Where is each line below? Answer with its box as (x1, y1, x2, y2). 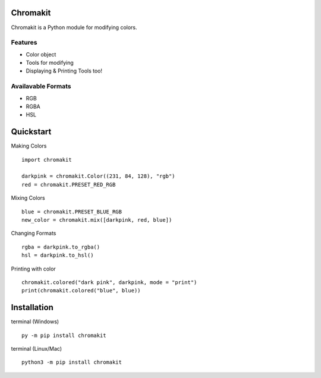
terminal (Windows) (11, 318, 59, 325)
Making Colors (11, 143, 47, 150)
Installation (11, 303, 53, 313)
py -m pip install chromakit (21, 332, 106, 339)
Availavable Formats (11, 82, 71, 90)
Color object (26, 51, 56, 58)
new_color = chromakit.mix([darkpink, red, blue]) (21, 217, 172, 223)
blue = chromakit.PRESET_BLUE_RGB (21, 208, 122, 215)
